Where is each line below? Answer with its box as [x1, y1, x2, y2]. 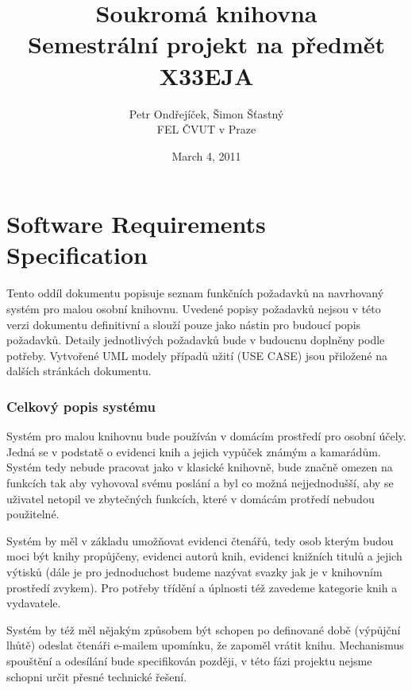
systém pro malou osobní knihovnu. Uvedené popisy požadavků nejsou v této [6, 300, 381, 316]
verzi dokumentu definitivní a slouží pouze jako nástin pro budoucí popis [6, 316, 361, 332]
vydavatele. [6, 595, 61, 611]
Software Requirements [6, 207, 266, 240]
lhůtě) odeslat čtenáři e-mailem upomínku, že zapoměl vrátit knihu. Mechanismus [6, 637, 404, 653]
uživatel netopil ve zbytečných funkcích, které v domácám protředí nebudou [6, 490, 375, 506]
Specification [6, 238, 148, 271]
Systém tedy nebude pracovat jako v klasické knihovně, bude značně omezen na [6, 459, 393, 475]
